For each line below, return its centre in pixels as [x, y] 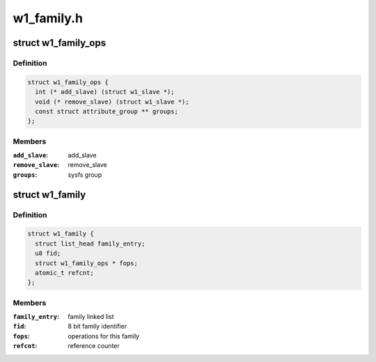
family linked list [91, 317]
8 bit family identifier [97, 326]
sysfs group [85, 175]
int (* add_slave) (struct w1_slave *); [105, 92]
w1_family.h [48, 18]
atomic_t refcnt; [64, 273]
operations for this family [103, 336]
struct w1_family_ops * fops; [87, 263]
